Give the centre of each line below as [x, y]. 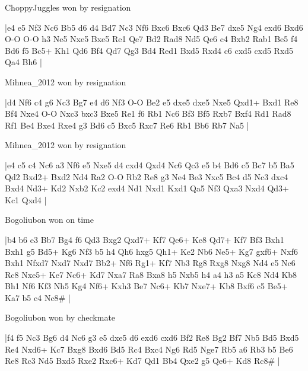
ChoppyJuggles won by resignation [68, 7]
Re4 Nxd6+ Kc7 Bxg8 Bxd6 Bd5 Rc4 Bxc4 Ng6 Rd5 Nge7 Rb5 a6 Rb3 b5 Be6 [149, 349]
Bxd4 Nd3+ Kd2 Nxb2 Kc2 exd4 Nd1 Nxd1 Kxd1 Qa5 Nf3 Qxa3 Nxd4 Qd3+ [147, 188]
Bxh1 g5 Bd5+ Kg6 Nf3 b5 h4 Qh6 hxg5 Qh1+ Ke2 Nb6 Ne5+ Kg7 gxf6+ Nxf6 [151, 251]
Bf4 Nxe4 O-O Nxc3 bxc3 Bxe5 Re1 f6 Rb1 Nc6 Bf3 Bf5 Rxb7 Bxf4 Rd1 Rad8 [148, 113]
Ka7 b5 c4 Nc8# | [38, 297]
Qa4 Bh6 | [23, 62]
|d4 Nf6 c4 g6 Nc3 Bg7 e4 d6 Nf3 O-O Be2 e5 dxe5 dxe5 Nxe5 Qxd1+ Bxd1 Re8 [152, 102]
